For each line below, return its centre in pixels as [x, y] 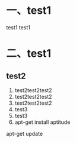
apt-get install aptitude [42, 122]
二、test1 [29, 54]
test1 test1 [18, 27]
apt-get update [25, 133]
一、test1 [29, 10]
